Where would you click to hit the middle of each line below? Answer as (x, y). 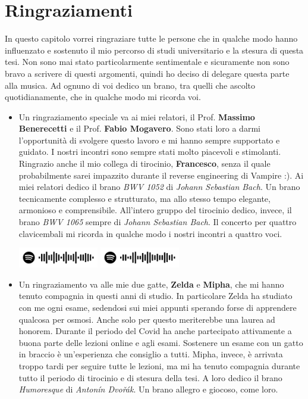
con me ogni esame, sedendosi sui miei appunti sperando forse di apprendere (158, 308)
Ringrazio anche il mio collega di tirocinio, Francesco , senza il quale (144, 163)
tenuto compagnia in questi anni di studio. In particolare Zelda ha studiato (155, 296)
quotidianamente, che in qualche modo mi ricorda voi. (103, 97)
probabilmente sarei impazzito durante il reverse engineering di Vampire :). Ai (161, 175)
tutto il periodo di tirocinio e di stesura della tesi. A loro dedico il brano (150, 377)
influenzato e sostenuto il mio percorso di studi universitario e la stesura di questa (154, 50)
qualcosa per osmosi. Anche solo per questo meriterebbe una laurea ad (147, 319)
